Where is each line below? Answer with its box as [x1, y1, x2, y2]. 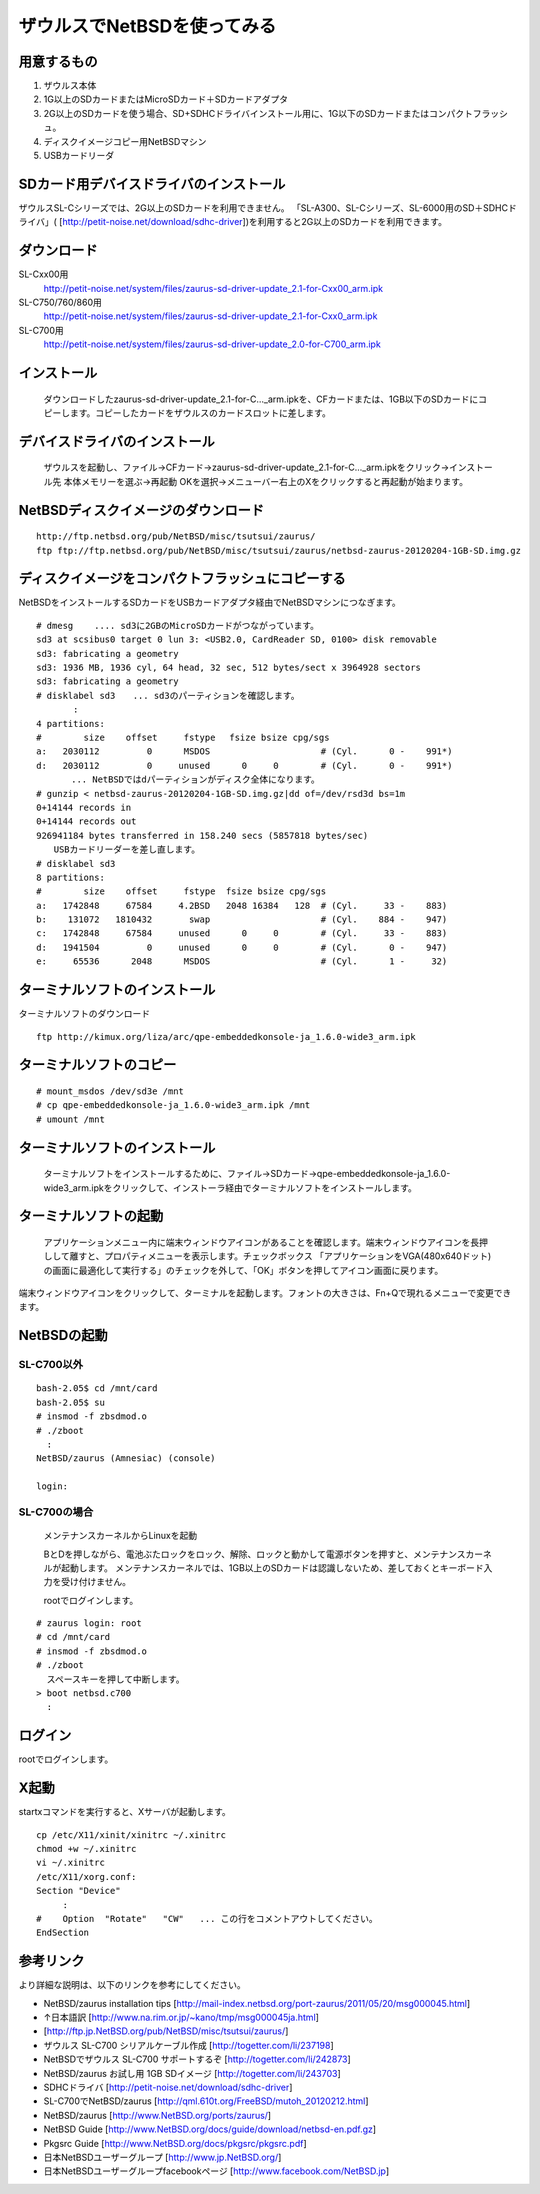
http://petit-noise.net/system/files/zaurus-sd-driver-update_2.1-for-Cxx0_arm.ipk [43, 310, 378, 322]
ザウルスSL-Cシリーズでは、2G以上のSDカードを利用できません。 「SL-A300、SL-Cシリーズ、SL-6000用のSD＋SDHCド [18, 201, 517, 214]
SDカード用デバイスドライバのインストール [18, 175, 286, 192]
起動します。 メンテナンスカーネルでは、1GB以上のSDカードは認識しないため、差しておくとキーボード [60, 1561, 484, 1574]
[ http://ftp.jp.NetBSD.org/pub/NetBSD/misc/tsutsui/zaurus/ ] [43, 2025, 289, 2037]
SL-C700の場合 [18, 1505, 94, 1519]
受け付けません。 [60, 1576, 132, 1588]
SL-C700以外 [18, 1358, 84, 1372]
